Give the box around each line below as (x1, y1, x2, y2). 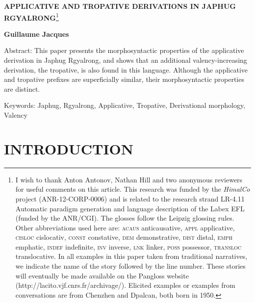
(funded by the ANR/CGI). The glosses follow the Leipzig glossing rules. (15, 213, 234, 223)
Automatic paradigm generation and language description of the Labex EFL (15, 203, 245, 213)
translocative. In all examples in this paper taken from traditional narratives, (15, 251, 248, 261)
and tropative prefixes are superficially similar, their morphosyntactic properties (4, 74, 244, 84)
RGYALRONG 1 (4, 11, 59, 23)
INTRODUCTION (4, 138, 134, 158)
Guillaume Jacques (4, 28, 69, 39)
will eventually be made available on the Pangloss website (15, 270, 189, 280)
